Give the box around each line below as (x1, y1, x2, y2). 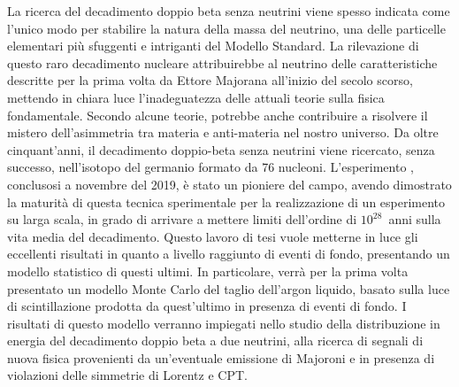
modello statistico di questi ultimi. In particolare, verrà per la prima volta (7, 261, 409, 280)
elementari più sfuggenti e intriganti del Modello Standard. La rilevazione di (7, 36, 419, 55)
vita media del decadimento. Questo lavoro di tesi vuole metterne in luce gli (7, 227, 418, 245)
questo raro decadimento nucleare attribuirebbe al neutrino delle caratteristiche (7, 53, 438, 72)
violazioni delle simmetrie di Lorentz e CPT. (7, 366, 248, 384)
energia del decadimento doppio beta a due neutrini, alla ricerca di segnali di (7, 331, 424, 350)
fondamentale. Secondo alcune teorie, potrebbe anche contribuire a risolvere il (7, 105, 428, 124)
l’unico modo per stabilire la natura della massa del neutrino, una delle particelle (7, 19, 446, 37)
